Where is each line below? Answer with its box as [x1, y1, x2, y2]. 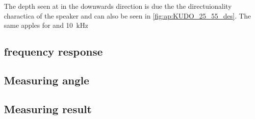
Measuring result [4, 101, 92, 116]
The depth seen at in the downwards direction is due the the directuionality [4, 1, 232, 11]
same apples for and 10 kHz [4, 20, 88, 30]
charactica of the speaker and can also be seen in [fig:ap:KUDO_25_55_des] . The [4, 10, 251, 20]
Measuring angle [4, 72, 89, 87]
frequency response [4, 44, 103, 59]
